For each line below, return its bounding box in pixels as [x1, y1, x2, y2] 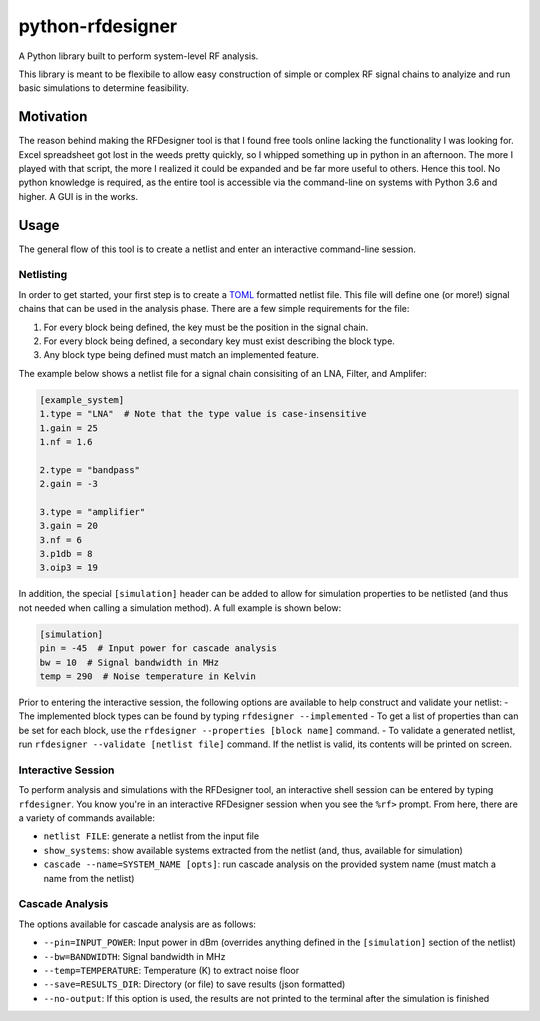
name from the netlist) [43, 872, 135, 884]
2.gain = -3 [39, 478, 99, 490]
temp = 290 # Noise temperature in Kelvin [39, 671, 257, 682]
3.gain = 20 [39, 520, 99, 532]
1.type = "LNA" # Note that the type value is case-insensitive [39, 408, 367, 420]
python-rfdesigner [18, 15, 178, 37]
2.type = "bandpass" [39, 464, 140, 475]
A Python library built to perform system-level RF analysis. [18, 50, 259, 62]
